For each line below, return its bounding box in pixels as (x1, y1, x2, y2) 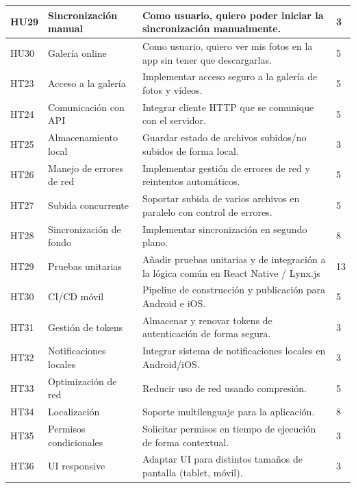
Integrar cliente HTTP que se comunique (142, 99, 314, 114)
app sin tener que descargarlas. (142, 52, 272, 66)
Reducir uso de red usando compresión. (142, 380, 307, 395)
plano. (142, 235, 168, 249)
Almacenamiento (48, 130, 118, 145)
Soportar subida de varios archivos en (142, 191, 300, 206)
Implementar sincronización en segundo (142, 221, 307, 236)
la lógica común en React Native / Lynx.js (142, 265, 320, 280)
